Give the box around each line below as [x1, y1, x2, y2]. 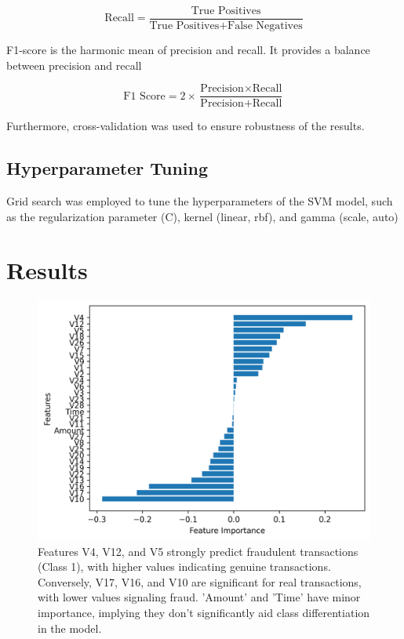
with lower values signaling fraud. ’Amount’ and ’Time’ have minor [38, 589, 361, 605]
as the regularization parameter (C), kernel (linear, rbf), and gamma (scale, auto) [6, 208, 399, 224]
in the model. [38, 619, 102, 636]
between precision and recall [6, 56, 142, 73]
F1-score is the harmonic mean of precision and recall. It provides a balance [6, 42, 370, 58]
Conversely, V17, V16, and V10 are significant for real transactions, [38, 573, 362, 590]
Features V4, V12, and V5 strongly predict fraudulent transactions [38, 543, 359, 559]
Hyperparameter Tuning [6, 156, 209, 180]
